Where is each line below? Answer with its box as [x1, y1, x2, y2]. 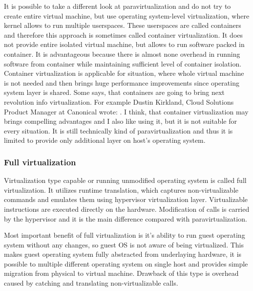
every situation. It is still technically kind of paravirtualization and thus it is [4, 125, 233, 135]
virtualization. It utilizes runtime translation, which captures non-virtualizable [4, 184, 238, 195]
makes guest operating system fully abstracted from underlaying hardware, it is [4, 249, 242, 259]
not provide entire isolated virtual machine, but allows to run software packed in [4, 39, 245, 49]
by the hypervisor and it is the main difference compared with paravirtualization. [4, 213, 247, 224]
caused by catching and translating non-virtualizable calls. [4, 278, 178, 288]
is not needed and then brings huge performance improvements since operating [4, 77, 239, 88]
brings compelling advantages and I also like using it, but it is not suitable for [4, 116, 237, 126]
